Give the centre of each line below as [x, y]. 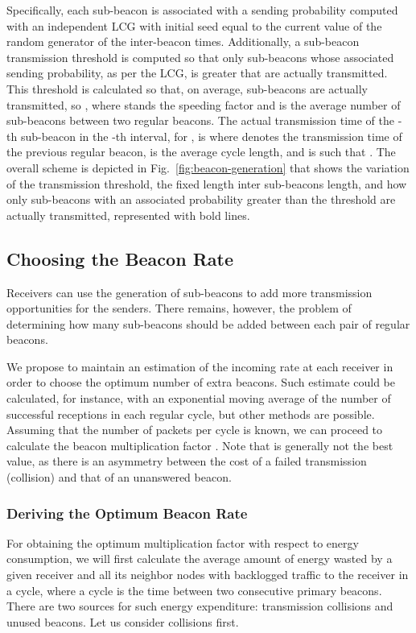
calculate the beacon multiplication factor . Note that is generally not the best [200, 445]
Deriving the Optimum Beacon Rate [127, 513]
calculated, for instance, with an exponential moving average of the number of [199, 398]
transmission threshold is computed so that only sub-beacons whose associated [200, 57]
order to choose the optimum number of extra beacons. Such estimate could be [201, 382]
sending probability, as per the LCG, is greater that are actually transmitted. [197, 73]
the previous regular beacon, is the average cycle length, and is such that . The [201, 152]
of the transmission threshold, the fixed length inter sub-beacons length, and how [207, 183]
